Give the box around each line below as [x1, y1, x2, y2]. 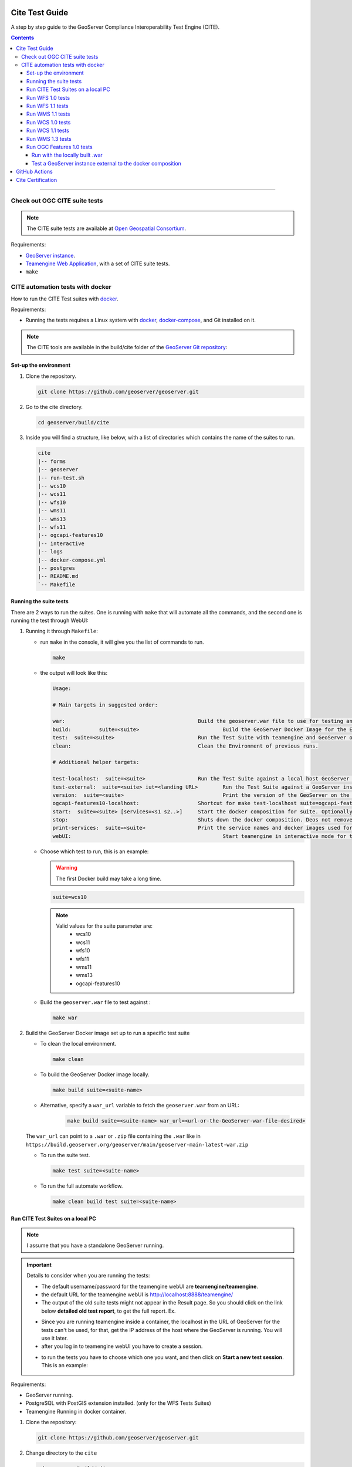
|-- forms [38, 458, 66, 465]
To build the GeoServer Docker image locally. [40, 1071, 150, 1078]
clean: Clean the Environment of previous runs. [52, 742, 319, 749]
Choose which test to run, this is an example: [40, 848, 149, 855]
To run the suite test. [40, 1152, 90, 1159]
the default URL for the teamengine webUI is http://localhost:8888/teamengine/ [41, 1291, 233, 1298]
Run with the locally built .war [31, 151, 103, 158]
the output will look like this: [40, 669, 108, 676]
